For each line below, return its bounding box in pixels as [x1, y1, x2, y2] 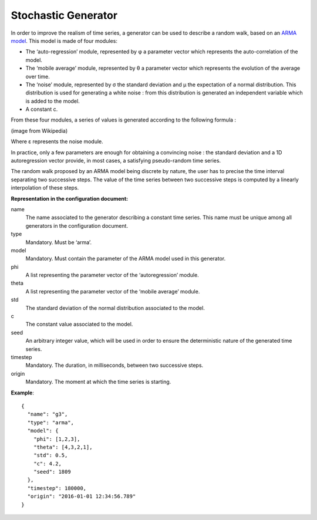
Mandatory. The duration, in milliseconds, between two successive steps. [25, 362, 204, 369]
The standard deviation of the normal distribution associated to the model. [25, 304, 205, 311]
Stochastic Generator [11, 9, 117, 22]
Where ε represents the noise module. [11, 138, 103, 145]
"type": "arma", [27, 419, 75, 426]
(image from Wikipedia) [11, 127, 68, 134]
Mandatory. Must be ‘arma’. [25, 238, 92, 246]
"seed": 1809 [33, 468, 71, 475]
